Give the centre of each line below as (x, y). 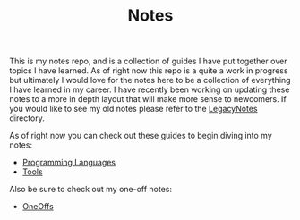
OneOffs (38, 207)
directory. (27, 118)
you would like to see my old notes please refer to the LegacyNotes (133, 109)
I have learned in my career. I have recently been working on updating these (150, 89)
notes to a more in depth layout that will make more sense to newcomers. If (148, 99)
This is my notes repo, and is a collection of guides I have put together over (148, 61)
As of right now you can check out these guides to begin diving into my (141, 136)
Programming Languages (69, 163)
